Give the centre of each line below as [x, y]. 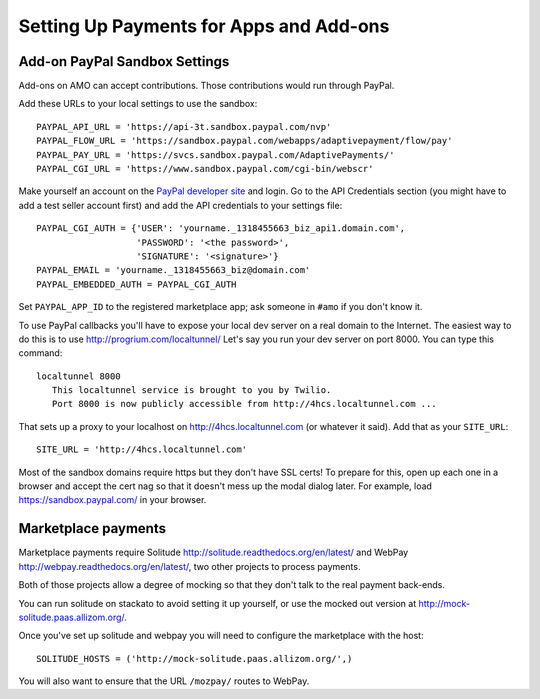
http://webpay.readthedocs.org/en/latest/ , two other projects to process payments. [189, 566]
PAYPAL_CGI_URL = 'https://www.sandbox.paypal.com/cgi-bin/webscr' [205, 169]
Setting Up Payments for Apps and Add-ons [204, 26]
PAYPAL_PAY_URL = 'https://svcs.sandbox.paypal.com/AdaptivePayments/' [215, 154]
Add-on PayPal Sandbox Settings [124, 61]
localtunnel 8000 [78, 376]
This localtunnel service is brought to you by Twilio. [191, 390]
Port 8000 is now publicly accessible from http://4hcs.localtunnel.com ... [244, 404]
